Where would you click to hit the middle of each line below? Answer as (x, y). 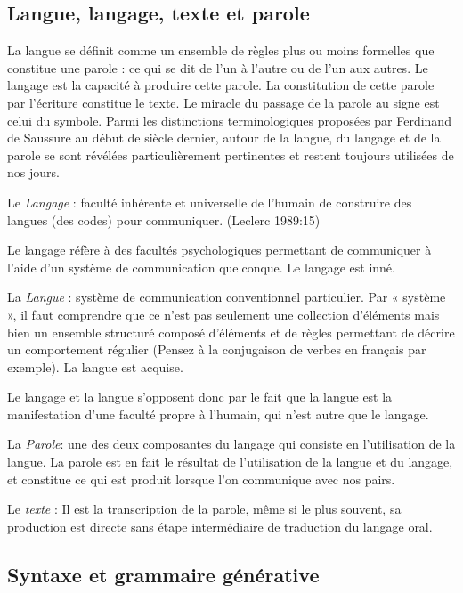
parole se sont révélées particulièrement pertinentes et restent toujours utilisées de (231, 154)
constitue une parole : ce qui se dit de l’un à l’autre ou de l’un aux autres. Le (218, 67)
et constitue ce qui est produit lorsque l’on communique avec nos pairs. (201, 479)
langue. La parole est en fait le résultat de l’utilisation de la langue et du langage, (230, 462)
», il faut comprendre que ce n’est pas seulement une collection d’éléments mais (223, 314)
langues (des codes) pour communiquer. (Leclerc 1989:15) (164, 219)
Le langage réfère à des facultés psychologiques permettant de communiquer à (219, 250)
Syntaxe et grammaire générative (163, 574)
